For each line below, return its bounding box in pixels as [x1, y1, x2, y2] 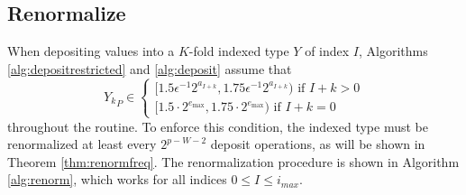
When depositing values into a [7, 42, 175, 60]
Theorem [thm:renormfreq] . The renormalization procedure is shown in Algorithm [7, 152, 460, 171]
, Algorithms [359, 42, 428, 60]
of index [305, 42, 350, 60]
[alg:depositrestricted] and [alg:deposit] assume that [7, 59, 292, 78]
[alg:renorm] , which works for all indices [7, 170, 227, 189]
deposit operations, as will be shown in [210, 135, 425, 153]
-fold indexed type [188, 42, 289, 60]
